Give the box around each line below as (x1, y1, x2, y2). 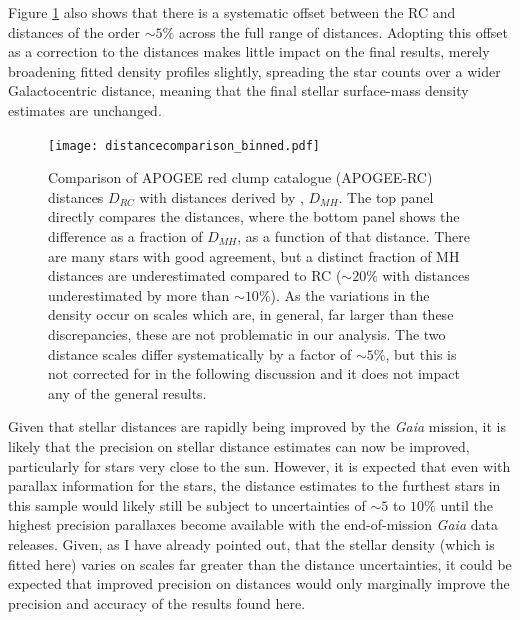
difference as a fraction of (48, 226, 203, 246)
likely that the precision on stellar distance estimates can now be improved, (8, 435, 470, 456)
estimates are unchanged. (8, 99, 162, 120)
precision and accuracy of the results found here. (8, 592, 306, 613)
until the (440, 494, 493, 515)
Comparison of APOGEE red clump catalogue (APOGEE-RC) (48, 167, 433, 188)
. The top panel (338, 186, 434, 207)
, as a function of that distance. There (237, 226, 470, 246)
